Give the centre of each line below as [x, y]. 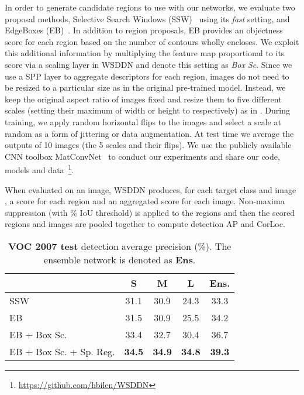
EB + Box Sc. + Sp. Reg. [62, 351]
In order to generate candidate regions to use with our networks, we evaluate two [150, 7]
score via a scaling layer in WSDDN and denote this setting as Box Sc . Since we [148, 64]
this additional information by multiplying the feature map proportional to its [145, 53]
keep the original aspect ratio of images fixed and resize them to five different [143, 99]
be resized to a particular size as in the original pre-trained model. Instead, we [145, 87]
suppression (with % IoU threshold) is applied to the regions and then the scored [150, 212]
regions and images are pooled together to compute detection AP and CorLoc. [145, 224]
